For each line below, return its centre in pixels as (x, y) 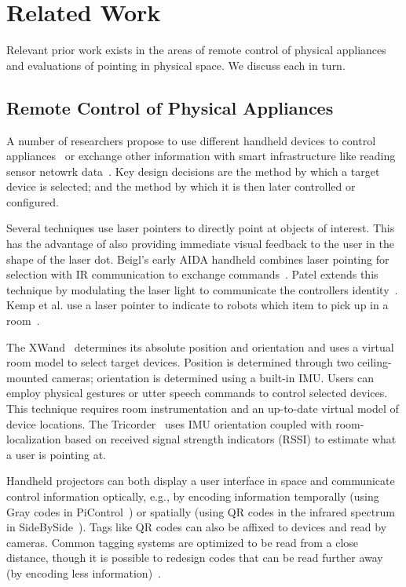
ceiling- (375, 362)
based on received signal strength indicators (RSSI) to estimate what (230, 439)
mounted (27, 377)
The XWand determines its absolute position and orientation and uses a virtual (200, 346)
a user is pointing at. (56, 454)
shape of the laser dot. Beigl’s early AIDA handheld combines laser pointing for (198, 259)
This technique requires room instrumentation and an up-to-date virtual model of (203, 408)
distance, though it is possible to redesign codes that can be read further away (195, 558)
